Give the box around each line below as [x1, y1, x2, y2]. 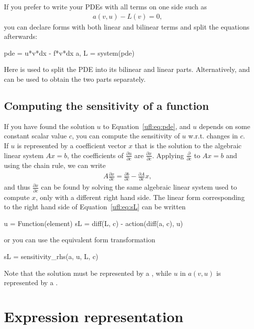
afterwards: [4, 31, 37, 41]
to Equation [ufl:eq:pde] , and [103, 121, 191, 131]
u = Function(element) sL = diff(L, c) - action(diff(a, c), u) [4, 218, 183, 228]
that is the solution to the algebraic [135, 140, 242, 150]
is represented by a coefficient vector [17, 140, 126, 150]
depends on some [199, 121, 251, 131]
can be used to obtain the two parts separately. [4, 74, 146, 84]
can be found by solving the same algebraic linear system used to [41, 182, 237, 192]
